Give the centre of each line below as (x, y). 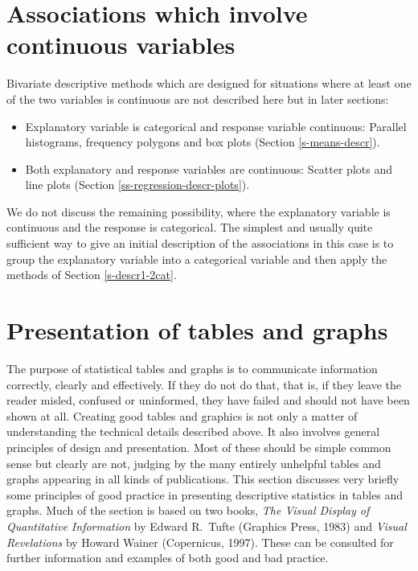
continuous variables (121, 45)
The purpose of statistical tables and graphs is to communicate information (192, 368)
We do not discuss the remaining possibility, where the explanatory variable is (199, 211)
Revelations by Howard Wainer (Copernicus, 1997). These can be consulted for (200, 542)
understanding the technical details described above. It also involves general (193, 431)
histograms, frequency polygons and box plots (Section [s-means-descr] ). (203, 142)
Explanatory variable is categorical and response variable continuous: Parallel (216, 126)
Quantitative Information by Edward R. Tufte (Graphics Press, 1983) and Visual (207, 526)
